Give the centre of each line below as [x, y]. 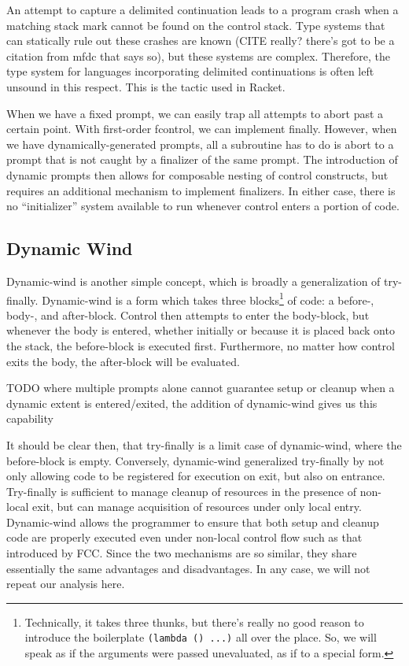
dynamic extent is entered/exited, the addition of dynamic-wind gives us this [192, 403]
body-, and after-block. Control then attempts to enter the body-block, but [188, 314]
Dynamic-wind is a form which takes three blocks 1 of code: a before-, [208, 298]
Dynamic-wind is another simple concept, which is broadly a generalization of [193, 281]
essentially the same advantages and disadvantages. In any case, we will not [188, 568]
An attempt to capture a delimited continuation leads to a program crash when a [203, 9]
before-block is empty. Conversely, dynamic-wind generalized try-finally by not [195, 460]
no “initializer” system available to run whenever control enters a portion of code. [203, 206]
